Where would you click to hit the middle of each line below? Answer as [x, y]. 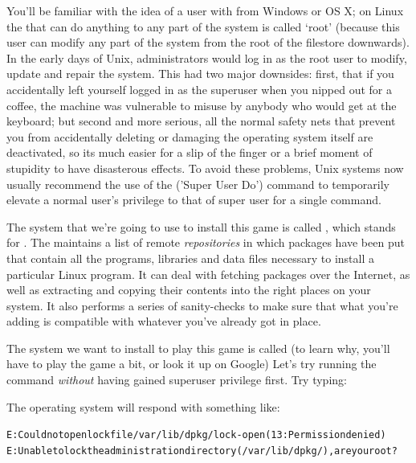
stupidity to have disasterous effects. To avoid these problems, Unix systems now [205, 168]
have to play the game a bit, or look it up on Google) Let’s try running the [192, 364]
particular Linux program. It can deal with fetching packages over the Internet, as [208, 274]
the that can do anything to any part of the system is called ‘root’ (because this [203, 26]
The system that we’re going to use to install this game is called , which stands [201, 226]
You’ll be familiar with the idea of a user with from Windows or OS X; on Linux [205, 10]
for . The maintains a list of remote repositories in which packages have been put [206, 242]
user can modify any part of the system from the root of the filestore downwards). [208, 42]
